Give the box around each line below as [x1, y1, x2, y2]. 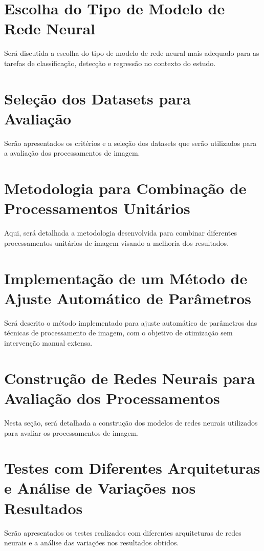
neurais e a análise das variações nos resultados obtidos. [4, 537, 179, 548]
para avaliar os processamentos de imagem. [4, 427, 139, 438]
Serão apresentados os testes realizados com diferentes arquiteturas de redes [4, 527, 241, 538]
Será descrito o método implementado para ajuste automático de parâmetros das [4, 317, 257, 328]
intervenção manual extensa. [4, 337, 93, 348]
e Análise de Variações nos [4, 477, 196, 498]
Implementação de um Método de [4, 267, 248, 288]
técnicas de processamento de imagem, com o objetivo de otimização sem [4, 327, 233, 338]
